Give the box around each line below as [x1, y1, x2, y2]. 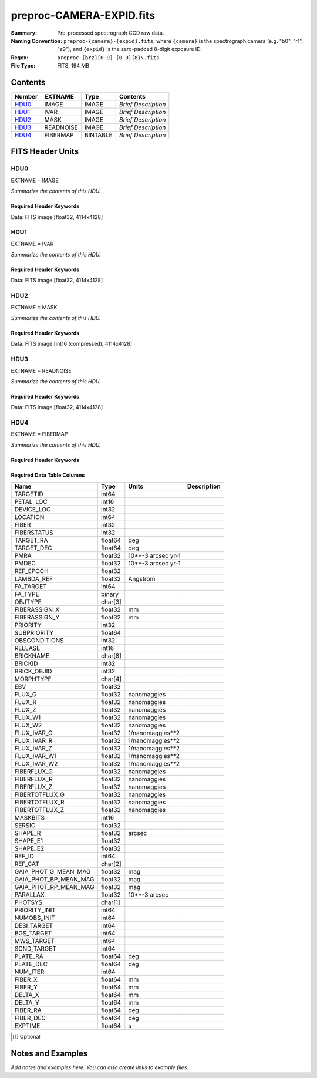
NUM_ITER [14, 968, 45, 976]
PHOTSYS [14, 898, 43, 907]
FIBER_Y [14, 983, 38, 992]
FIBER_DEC [14, 1014, 46, 1022]
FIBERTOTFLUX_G [14, 790, 65, 799]
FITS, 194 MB [57, 62, 90, 69]
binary [100, 590, 119, 598]
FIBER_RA [14, 1006, 42, 1015]
